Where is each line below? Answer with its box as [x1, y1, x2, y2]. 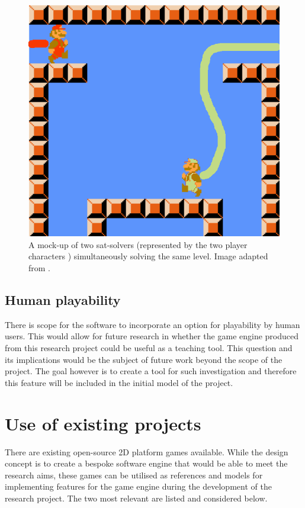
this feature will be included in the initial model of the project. [5, 376, 233, 388]
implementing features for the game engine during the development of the [5, 480, 272, 493]
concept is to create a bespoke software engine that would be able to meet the [5, 457, 288, 470]
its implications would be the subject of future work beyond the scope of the [5, 353, 282, 365]
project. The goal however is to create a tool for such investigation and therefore [5, 365, 297, 377]
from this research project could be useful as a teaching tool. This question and [5, 342, 293, 354]
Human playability [5, 291, 121, 309]
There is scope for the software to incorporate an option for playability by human [5, 318, 300, 330]
